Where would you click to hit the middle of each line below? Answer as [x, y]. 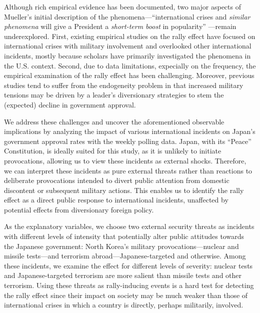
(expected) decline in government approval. [70, 104]
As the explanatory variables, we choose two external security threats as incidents [129, 226]
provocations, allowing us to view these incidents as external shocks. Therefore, [125, 160]
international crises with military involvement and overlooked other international [128, 46]
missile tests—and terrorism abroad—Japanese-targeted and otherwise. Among [125, 256]
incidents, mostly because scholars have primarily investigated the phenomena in [127, 55]
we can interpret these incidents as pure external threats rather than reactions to [128, 170]
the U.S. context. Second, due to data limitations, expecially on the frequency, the [130, 65]
